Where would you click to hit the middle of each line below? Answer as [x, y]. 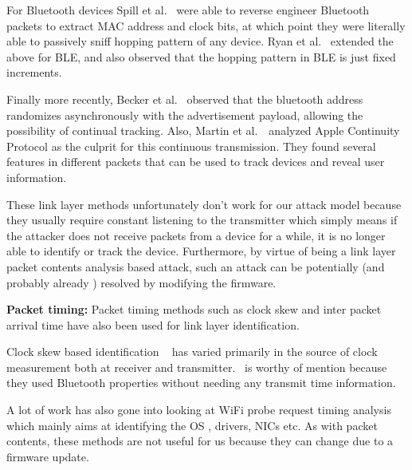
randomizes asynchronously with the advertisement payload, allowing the [185, 115]
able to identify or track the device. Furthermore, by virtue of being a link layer [201, 251]
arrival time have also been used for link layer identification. [153, 324]
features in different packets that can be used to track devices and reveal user [196, 162]
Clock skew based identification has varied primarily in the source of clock [192, 352]
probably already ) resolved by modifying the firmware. [141, 282]
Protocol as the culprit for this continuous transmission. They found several [191, 146]
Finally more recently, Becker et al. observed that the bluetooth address [185, 99]
